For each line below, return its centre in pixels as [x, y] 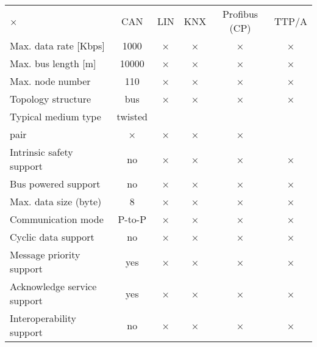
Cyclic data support [52, 237]
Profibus [240, 14]
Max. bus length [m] [53, 63]
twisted [132, 116]
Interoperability [43, 318]
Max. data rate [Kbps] [57, 46]
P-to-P [132, 219]
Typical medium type [55, 116]
